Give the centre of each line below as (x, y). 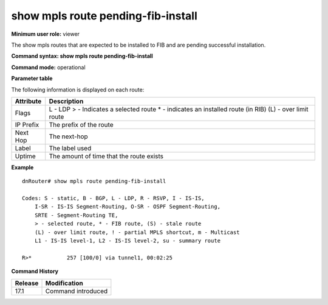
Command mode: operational (48, 67)
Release (27, 283)
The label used (70, 148)
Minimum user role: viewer (46, 34)
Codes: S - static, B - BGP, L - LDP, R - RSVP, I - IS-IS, (113, 198)
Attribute (28, 101)
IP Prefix (27, 124)
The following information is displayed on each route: (78, 89)
